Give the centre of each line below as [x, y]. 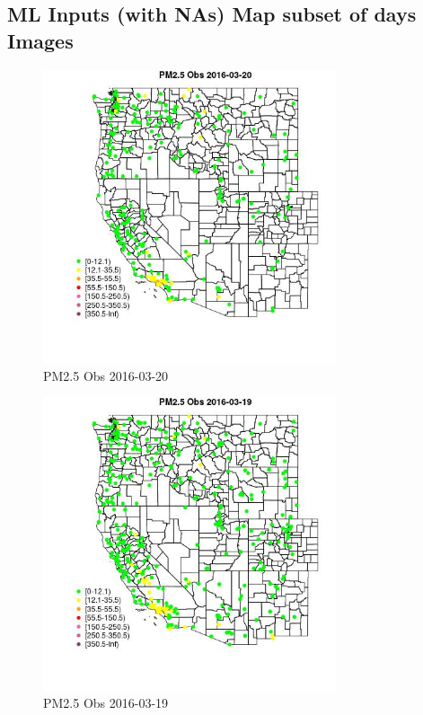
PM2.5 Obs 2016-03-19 [106, 703]
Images [40, 40]
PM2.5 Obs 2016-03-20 [106, 375]
